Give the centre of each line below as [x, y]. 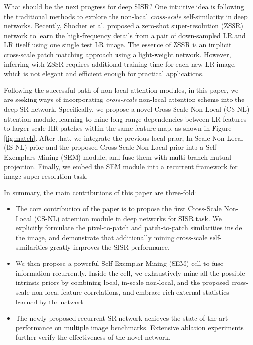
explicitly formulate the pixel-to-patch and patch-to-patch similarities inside [129, 228]
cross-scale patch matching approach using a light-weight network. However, [117, 54]
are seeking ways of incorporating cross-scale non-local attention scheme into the [124, 99]
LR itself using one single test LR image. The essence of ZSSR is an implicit [118, 45]
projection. [20, 166]
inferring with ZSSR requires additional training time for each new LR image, [120, 64]
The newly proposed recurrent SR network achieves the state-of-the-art [122, 318]
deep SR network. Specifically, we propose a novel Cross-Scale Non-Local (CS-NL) [127, 109]
